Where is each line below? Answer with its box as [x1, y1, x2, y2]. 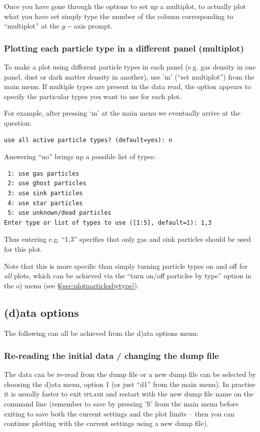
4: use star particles [7, 199, 83, 207]
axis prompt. [73, 21, 113, 31]
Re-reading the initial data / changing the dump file [4, 349, 219, 361]
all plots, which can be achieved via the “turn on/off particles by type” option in [4, 270, 251, 281]
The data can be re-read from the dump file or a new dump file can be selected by [4, 369, 256, 379]
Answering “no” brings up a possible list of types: [4, 151, 156, 162]
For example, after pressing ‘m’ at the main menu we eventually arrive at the [4, 108, 240, 118]
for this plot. [4, 243, 42, 254]
